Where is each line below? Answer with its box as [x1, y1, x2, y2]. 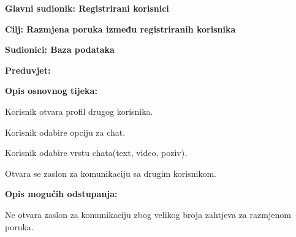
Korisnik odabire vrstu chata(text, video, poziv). [5, 146, 188, 159]
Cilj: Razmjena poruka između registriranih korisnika [5, 22, 236, 35]
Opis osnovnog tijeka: [5, 84, 97, 97]
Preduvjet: [5, 63, 51, 76]
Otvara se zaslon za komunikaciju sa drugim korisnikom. [5, 166, 216, 179]
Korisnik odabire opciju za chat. [5, 125, 126, 138]
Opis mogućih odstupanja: [5, 187, 118, 200]
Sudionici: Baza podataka [5, 43, 115, 56]
